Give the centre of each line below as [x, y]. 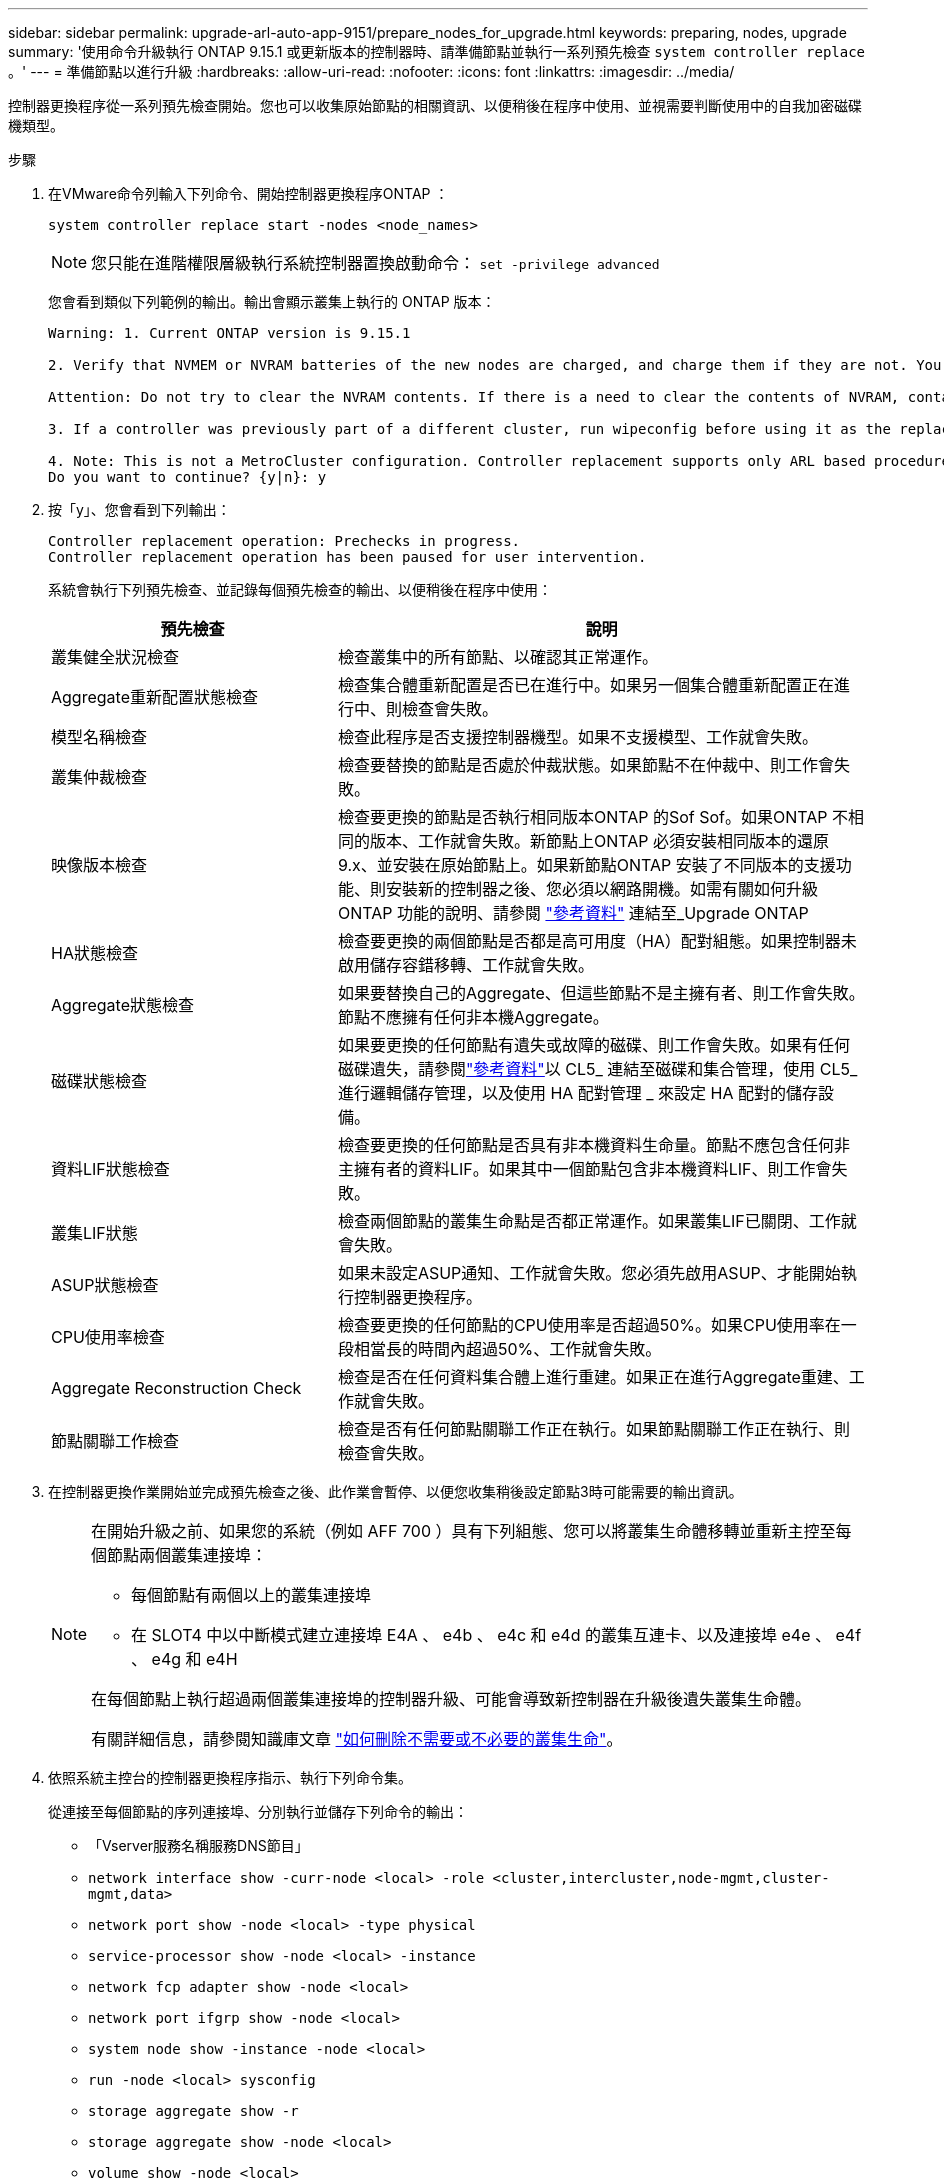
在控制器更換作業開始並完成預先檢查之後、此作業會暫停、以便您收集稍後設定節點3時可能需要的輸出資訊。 [395, 1491]
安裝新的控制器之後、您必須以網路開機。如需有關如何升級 [601, 889]
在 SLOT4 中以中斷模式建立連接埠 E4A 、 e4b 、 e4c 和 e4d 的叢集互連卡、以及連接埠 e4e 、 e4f [496, 1635]
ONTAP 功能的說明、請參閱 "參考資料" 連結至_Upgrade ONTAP [573, 913]
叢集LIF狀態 [94, 1233]
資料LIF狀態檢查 [110, 1169]
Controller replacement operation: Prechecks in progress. [284, 541]
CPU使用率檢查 [108, 1337]
